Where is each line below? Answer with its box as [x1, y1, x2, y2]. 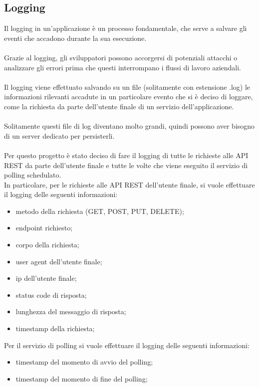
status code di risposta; [15, 289, 87, 300]
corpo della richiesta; [15, 239, 79, 250]
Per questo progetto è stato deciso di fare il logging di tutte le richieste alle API [4, 150, 249, 160]
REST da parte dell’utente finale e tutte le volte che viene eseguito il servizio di [4, 160, 248, 170]
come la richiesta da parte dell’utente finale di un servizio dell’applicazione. [4, 101, 234, 111]
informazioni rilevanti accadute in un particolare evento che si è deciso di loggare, [4, 91, 253, 102]
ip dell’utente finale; [15, 273, 77, 283]
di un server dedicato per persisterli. [4, 130, 115, 141]
